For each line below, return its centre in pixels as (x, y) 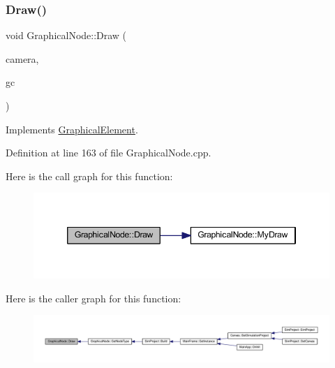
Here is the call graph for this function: (89, 176)
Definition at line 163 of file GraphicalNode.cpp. (109, 153)
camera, (22, 58)
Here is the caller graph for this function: (94, 298)
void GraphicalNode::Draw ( (66, 35)
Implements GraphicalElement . (72, 129)
